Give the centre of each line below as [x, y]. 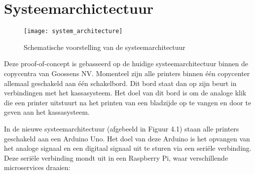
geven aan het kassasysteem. [47, 112]
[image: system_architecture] [73, 31]
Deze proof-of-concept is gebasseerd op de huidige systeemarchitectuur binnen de [126, 64]
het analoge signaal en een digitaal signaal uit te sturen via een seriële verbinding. [128, 148]
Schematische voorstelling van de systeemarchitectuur [105, 47]
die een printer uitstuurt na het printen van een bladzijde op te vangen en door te [128, 102]
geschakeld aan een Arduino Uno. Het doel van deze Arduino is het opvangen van [127, 138]
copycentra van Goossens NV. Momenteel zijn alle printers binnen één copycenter [127, 73]
